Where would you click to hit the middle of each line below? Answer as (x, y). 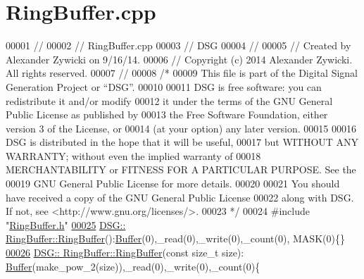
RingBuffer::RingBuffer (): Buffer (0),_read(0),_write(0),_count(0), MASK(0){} (175, 238)
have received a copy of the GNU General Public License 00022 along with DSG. (180, 197)
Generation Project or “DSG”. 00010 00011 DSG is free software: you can (164, 86)
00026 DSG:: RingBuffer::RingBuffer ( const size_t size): (125, 253)
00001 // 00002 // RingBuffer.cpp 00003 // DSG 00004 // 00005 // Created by (178, 45)
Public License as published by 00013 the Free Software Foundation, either (167, 114)
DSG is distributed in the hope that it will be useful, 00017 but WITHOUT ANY (182, 142)
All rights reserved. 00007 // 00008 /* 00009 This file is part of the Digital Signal (182, 73)
